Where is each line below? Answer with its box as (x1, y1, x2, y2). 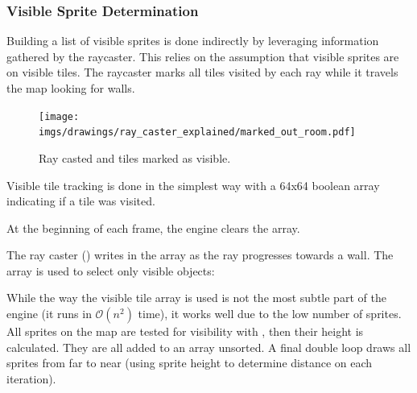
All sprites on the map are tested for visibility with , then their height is (6, 323, 364, 340)
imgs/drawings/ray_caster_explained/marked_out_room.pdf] (39, 126, 356, 139)
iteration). (6, 370, 56, 387)
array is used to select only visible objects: (6, 262, 215, 279)
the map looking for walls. (6, 80, 135, 96)
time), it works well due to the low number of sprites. (138, 305, 402, 322)
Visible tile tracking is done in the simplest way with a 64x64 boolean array (6, 176, 380, 193)
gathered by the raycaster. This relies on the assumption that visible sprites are (6, 48, 399, 64)
